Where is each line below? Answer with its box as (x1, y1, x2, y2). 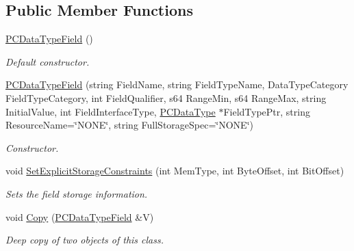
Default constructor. (5, 54, 90, 68)
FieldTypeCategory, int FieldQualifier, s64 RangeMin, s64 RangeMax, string (5, 90, 327, 105)
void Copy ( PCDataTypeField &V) (5, 209, 154, 224)
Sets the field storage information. (5, 186, 148, 200)
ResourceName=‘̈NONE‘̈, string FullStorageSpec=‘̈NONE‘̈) (5, 118, 253, 132)
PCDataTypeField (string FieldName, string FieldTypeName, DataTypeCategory (5, 77, 349, 92)
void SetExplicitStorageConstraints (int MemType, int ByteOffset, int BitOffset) (5, 163, 344, 178)
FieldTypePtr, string (223, 104, 310, 118)
